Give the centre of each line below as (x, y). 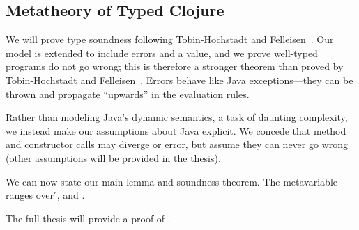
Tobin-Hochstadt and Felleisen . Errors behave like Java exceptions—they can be (179, 80)
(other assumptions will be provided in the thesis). (113, 157)
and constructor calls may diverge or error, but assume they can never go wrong (177, 144)
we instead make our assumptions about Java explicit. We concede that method (176, 130)
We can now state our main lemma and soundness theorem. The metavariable (171, 181)
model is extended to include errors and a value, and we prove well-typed (162, 52)
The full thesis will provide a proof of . (88, 218)
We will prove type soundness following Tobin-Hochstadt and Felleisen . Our (170, 39)
